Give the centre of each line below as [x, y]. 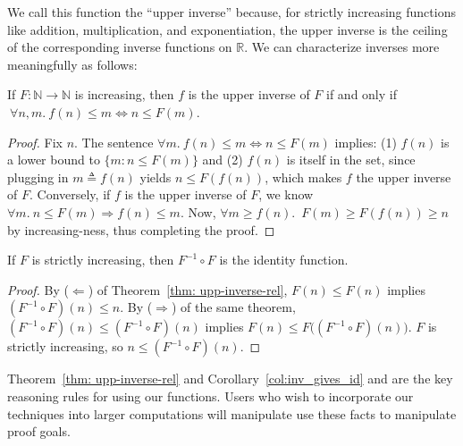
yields [156, 177]
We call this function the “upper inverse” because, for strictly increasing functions [231, 12]
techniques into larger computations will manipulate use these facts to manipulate [232, 413]
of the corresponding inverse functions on [120, 47]
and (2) [223, 160]
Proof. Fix [35, 142]
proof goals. [39, 431]
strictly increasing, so [65, 346]
